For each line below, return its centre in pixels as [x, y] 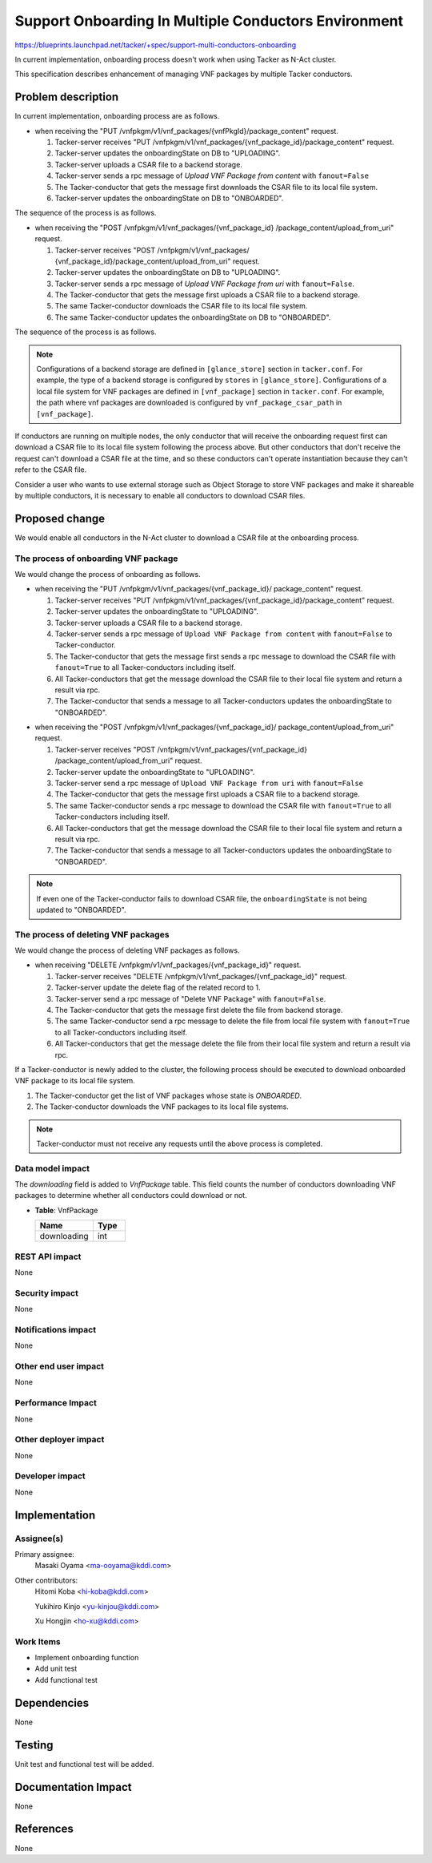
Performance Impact [56, 1403]
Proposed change [60, 518]
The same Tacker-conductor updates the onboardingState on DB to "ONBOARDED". [193, 317]
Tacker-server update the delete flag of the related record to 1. [158, 988]
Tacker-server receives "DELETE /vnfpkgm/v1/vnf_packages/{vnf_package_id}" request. [201, 976]
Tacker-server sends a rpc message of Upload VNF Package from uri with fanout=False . [205, 284]
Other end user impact [59, 1366]
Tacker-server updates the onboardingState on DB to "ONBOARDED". [169, 198]
